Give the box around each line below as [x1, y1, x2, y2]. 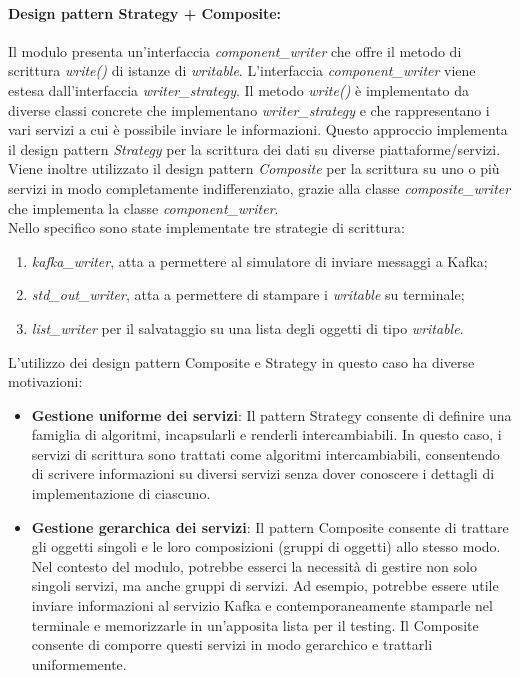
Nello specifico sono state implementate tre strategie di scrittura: [8, 217, 405, 238]
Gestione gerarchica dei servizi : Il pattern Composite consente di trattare [31, 516, 509, 537]
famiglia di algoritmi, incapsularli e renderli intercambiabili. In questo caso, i [31, 424, 502, 445]
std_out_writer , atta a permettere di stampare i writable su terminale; [31, 284, 465, 305]
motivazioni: [8, 371, 83, 392]
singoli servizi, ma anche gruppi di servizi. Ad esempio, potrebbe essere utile [31, 575, 499, 596]
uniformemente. [31, 653, 127, 674]
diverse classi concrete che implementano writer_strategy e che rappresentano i [8, 99, 490, 120]
